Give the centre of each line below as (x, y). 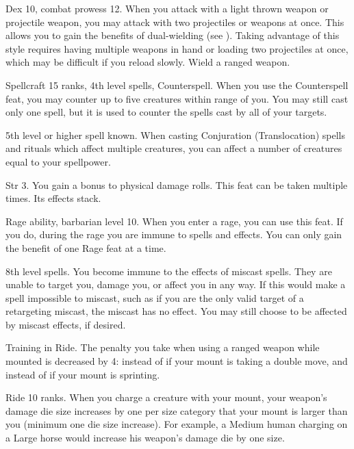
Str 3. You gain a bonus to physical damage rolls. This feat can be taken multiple (177, 184)
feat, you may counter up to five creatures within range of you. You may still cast (177, 98)
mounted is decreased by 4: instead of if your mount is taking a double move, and (177, 361)
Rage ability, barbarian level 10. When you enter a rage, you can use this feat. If (174, 221)
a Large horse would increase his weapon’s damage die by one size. (145, 438)
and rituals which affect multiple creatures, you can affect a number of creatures (174, 148)
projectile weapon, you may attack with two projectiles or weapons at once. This (175, 22)
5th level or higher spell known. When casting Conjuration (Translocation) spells (176, 134)
